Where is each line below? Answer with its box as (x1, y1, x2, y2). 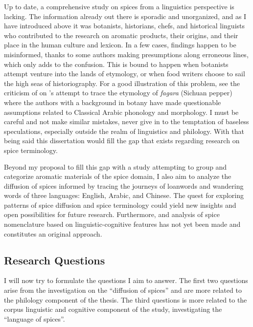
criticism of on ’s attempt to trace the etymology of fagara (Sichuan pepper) (4, 87, 232, 98)
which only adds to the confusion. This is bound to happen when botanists (4, 59, 229, 69)
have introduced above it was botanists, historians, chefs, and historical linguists (4, 21, 245, 31)
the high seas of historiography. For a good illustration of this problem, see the (4, 78, 240, 88)
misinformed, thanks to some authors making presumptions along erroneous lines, (4, 49, 249, 59)
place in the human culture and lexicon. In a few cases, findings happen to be (4, 40, 236, 50)
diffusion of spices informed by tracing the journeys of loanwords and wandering (4, 180, 244, 191)
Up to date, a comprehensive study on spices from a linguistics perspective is (4, 1, 234, 11)
